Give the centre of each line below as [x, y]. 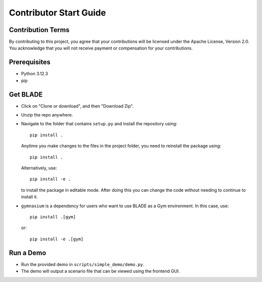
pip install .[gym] [53, 217]
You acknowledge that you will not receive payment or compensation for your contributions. [101, 48]
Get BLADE [26, 94]
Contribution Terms [39, 30]
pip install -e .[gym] [57, 239]
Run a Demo [27, 253]
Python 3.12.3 [35, 74]
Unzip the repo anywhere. [47, 115]
